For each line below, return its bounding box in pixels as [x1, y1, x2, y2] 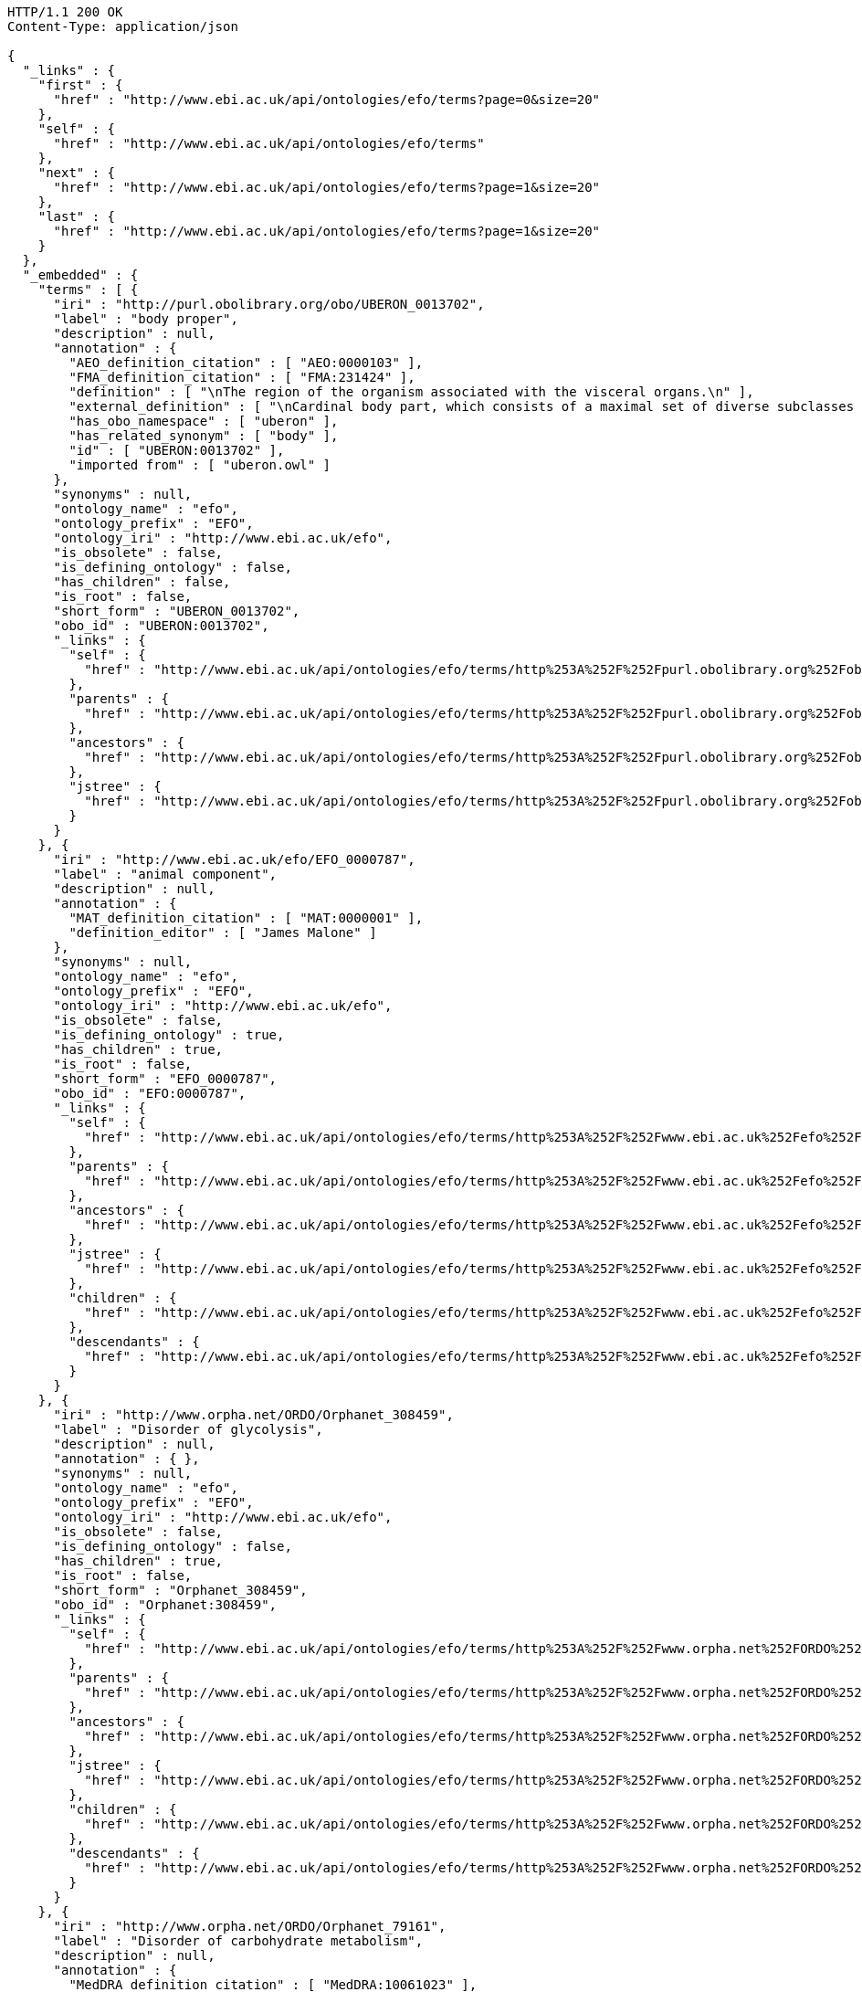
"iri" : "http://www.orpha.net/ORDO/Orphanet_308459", [53, 1407, 454, 1422]
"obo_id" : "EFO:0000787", [53, 1086, 247, 1101]
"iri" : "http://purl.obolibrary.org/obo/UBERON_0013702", [53, 297, 485, 311]
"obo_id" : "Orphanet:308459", [53, 1597, 278, 1612]
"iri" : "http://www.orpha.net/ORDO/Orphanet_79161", [53, 1919, 447, 1934]
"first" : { [37, 78, 123, 92]
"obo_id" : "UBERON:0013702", [53, 618, 269, 633]
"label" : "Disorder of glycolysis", [53, 1422, 323, 1437]
